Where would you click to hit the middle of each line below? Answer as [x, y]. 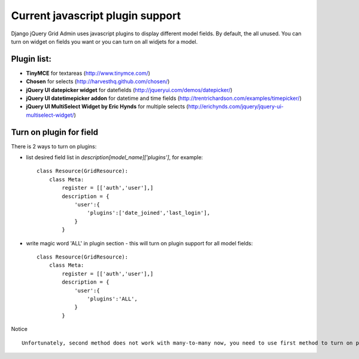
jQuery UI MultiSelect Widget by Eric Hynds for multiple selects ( [107, 107]
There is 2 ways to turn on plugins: [54, 146]
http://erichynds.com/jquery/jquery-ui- [236, 107]
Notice [19, 329]
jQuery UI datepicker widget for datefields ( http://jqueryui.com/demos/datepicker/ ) [129, 90]
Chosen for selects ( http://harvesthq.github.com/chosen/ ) [98, 81]
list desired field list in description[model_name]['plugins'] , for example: [115, 157]
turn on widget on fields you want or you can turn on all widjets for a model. [104, 41]
